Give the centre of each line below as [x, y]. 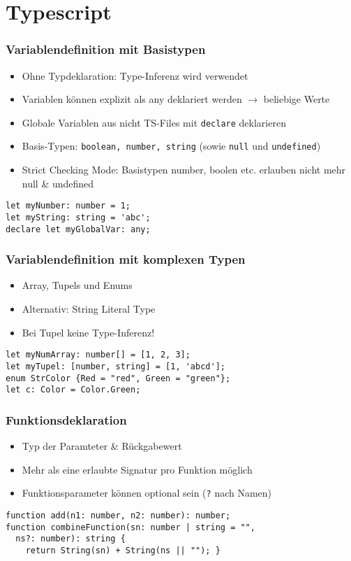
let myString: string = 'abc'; [78, 217]
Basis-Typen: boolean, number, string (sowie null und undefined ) [171, 146]
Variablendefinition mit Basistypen [106, 49]
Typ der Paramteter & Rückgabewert [102, 446]
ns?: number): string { [70, 539]
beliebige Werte [297, 99]
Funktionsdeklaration [66, 419]
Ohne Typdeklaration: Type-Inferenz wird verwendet [135, 75]
